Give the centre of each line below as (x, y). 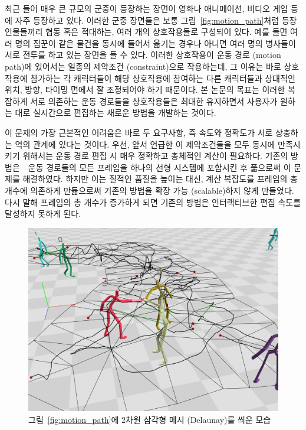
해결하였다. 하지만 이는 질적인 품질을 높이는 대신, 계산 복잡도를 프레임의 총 (160, 179)
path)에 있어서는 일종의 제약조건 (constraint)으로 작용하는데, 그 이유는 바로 (143, 66)
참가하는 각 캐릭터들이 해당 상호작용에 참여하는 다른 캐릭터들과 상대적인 (163, 78)
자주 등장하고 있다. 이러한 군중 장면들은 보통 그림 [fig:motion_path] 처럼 (147, 20)
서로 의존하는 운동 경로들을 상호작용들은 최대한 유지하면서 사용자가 (154, 101)
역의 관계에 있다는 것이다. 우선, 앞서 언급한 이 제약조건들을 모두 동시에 (145, 144)
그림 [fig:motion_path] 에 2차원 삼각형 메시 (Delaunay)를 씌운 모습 (150, 419)
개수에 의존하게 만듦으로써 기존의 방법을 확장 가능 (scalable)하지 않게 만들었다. (149, 190)
